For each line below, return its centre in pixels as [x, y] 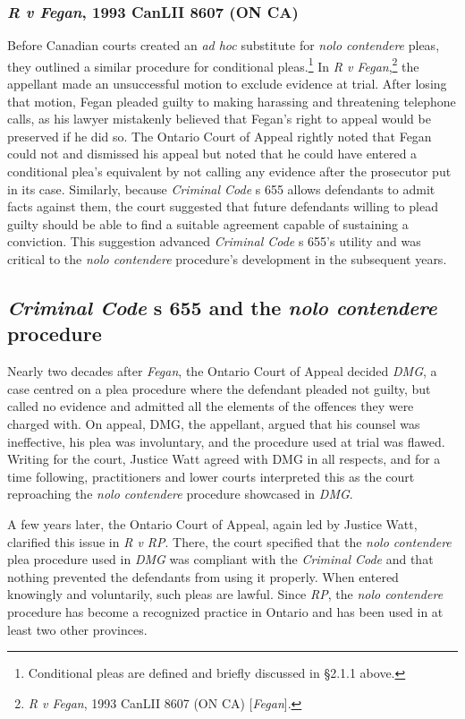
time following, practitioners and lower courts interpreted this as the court [211, 476]
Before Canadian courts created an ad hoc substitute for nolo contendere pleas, [224, 45]
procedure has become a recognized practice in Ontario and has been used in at [225, 611]
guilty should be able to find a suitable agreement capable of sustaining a [208, 223]
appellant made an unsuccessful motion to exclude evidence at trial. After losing [227, 84]
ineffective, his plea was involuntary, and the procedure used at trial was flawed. [226, 441]
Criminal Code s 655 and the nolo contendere [222, 307]
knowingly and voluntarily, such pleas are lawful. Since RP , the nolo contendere [225, 594]
